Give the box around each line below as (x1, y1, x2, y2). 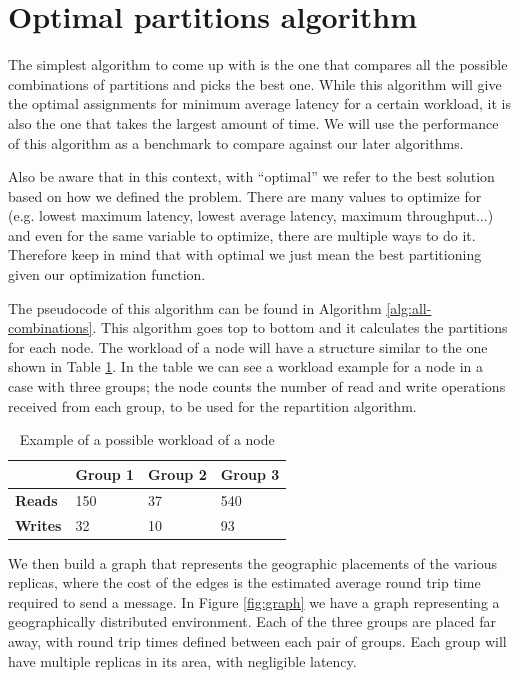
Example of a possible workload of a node (19, 429, 275, 450)
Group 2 (148, 463, 207, 484)
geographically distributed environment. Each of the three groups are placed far (8, 611, 496, 632)
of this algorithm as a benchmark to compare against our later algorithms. (8, 132, 464, 153)
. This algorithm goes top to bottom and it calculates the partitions (92, 317, 508, 338)
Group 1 (75, 463, 135, 484)
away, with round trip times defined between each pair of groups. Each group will (8, 630, 507, 651)
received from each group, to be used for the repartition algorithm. (8, 395, 417, 416)
